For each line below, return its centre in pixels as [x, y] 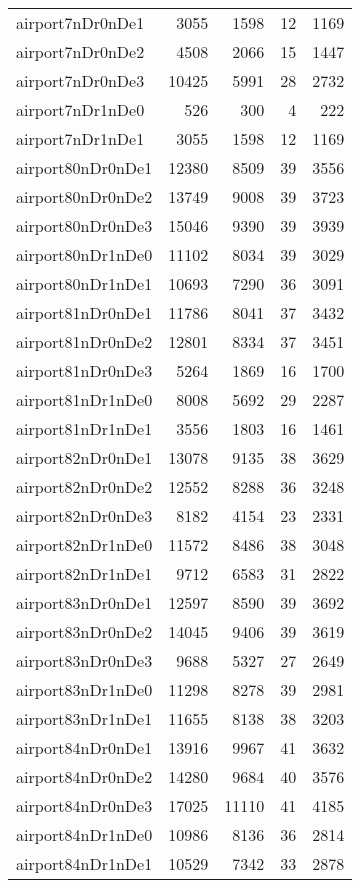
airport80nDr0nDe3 [84, 225]
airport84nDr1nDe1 [84, 863]
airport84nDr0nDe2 [84, 776]
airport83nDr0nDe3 [84, 660]
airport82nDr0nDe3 [84, 515]
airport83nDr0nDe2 [84, 631]
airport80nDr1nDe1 [84, 283]
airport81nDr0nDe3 [84, 370]
